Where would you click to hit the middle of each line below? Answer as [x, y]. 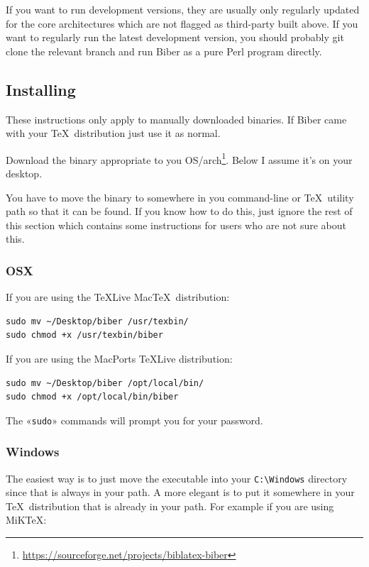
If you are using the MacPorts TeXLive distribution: [119, 358]
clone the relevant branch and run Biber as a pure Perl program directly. [164, 51]
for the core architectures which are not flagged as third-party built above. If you [182, 23]
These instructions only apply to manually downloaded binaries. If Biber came [176, 119]
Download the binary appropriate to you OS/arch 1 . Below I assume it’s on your [179, 158]
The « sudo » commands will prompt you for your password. [134, 420]
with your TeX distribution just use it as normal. [113, 133]
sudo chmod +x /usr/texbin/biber [84, 335]
